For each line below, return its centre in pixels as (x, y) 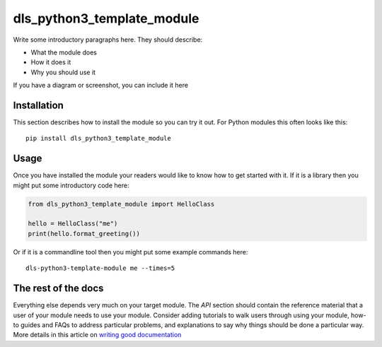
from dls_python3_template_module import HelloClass (121, 204)
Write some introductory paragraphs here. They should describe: (108, 40)
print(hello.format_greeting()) (84, 234)
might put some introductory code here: (71, 185)
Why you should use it (63, 72)
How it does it (51, 62)
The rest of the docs (58, 289)
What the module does (64, 52)
